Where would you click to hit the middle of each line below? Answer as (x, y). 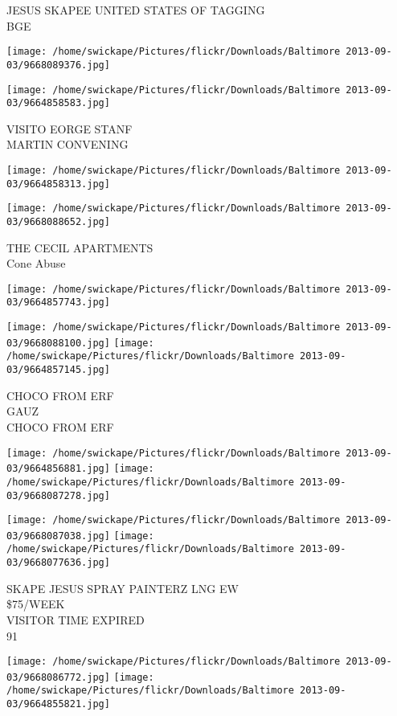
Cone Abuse (36, 263)
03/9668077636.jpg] (58, 563)
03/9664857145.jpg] (58, 370)
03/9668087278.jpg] (58, 495)
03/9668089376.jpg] (58, 65)
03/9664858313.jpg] (58, 184)
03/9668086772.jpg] (58, 677)
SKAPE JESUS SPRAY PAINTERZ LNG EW (123, 588)
